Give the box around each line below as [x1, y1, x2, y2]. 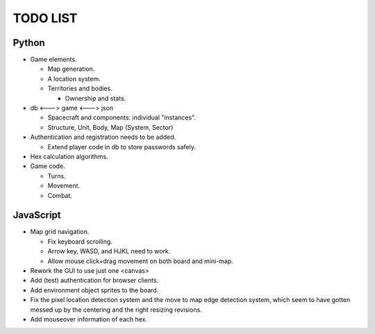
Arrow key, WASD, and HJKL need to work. [47, 247, 171, 256]
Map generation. [47, 65, 95, 73]
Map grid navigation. [30, 228, 90, 236]
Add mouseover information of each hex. [30, 315, 148, 323]
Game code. [30, 162, 65, 170]
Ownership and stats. [65, 94, 126, 102]
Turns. [47, 172, 66, 180]
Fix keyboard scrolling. [47, 237, 112, 246]
